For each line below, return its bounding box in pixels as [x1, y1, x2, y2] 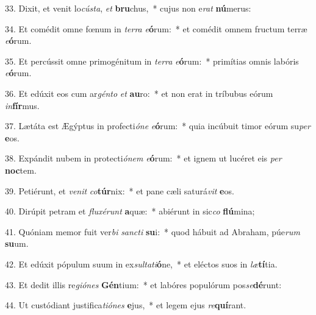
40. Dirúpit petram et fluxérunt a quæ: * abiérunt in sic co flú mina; [5, 205, 255, 218]
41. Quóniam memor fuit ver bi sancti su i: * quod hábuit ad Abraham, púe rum [5, 225, 300, 238]
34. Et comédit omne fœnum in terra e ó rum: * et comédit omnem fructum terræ [5, 22, 307, 35]
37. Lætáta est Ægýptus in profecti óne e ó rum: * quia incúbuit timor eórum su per [5, 119, 311, 132]
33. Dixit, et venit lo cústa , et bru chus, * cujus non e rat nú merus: [5, 2, 251, 14]
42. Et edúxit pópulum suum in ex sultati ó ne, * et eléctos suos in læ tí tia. [5, 257, 278, 270]
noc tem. [5, 163, 37, 176]
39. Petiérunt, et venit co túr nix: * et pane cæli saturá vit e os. [5, 184, 234, 197]
